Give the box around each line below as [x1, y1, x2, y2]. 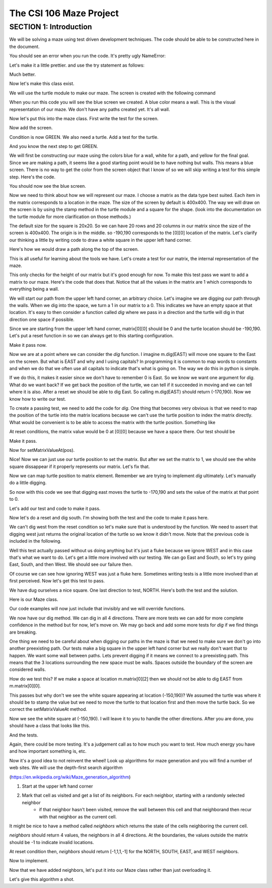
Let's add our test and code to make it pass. [9, 505, 101, 511]
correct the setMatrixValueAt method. [9, 706, 88, 712]
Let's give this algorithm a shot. [9, 876, 75, 882]
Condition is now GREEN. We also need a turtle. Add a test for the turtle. [9, 134, 159, 140]
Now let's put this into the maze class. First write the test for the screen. [9, 115, 159, 121]
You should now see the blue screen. [9, 183, 87, 189]
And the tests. [9, 732, 39, 738]
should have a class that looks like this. [9, 722, 90, 729]
